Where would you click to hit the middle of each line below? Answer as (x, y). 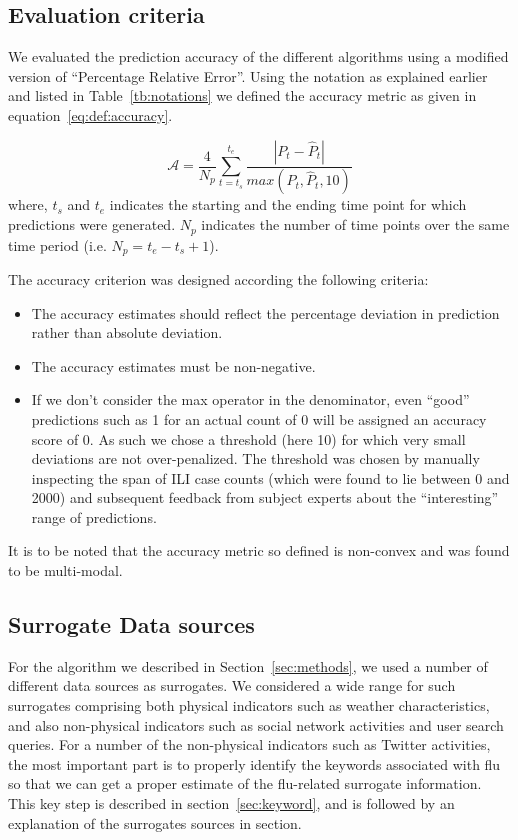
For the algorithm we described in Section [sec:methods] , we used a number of (248, 665)
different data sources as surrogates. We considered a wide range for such (232, 685)
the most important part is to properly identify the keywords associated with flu (254, 763)
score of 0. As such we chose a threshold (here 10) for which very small (248, 438)
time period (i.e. (57, 244)
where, (28, 204)
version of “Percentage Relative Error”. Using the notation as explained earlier (248, 75)
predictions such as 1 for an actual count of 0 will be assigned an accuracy (259, 418)
